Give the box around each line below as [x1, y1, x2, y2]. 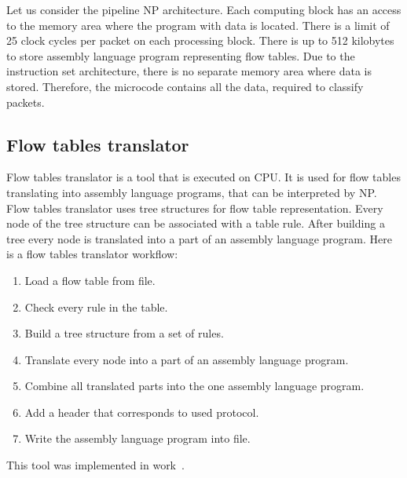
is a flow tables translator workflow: [6, 246, 178, 262]
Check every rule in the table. [24, 298, 168, 315]
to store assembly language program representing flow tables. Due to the [6, 47, 355, 64]
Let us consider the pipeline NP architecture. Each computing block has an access [6, 2, 401, 17]
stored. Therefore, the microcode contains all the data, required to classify [6, 78, 364, 94]
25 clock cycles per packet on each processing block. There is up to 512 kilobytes [6, 32, 394, 49]
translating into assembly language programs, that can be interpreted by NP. [6, 184, 377, 200]
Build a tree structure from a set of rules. [24, 325, 224, 341]
